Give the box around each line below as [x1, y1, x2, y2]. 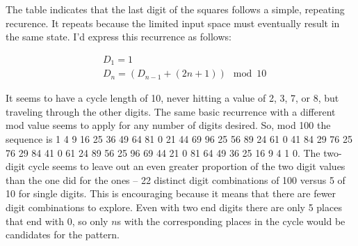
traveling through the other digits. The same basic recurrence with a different [6, 104, 336, 118]
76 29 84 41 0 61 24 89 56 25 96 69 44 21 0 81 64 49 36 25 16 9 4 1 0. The [6, 145, 320, 160]
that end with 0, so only [6, 213, 108, 228]
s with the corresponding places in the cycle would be [117, 213, 345, 228]
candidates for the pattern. [6, 227, 120, 242]
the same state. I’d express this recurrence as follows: [6, 29, 231, 44]
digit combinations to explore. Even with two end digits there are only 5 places [6, 200, 342, 215]
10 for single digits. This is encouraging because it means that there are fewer [6, 186, 336, 201]
